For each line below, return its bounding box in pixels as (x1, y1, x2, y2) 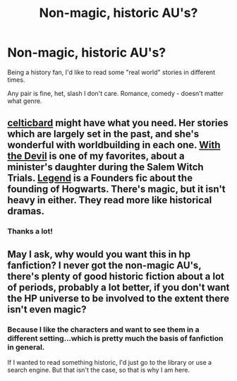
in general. (7, 342, 45, 352)
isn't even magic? (7, 303, 87, 315)
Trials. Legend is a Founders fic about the (7, 172, 193, 184)
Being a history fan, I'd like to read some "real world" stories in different (7, 68, 215, 76)
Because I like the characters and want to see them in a (7, 325, 200, 334)
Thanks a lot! (7, 226, 53, 236)
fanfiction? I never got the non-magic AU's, (7, 259, 202, 271)
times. (7, 75, 25, 84)
